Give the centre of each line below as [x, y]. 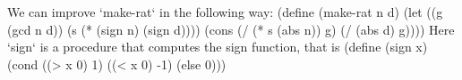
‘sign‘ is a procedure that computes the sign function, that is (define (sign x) [218, 47]
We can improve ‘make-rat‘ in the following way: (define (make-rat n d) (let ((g [225, 12]
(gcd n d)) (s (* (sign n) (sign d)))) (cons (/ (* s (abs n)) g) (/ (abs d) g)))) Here [231, 29]
